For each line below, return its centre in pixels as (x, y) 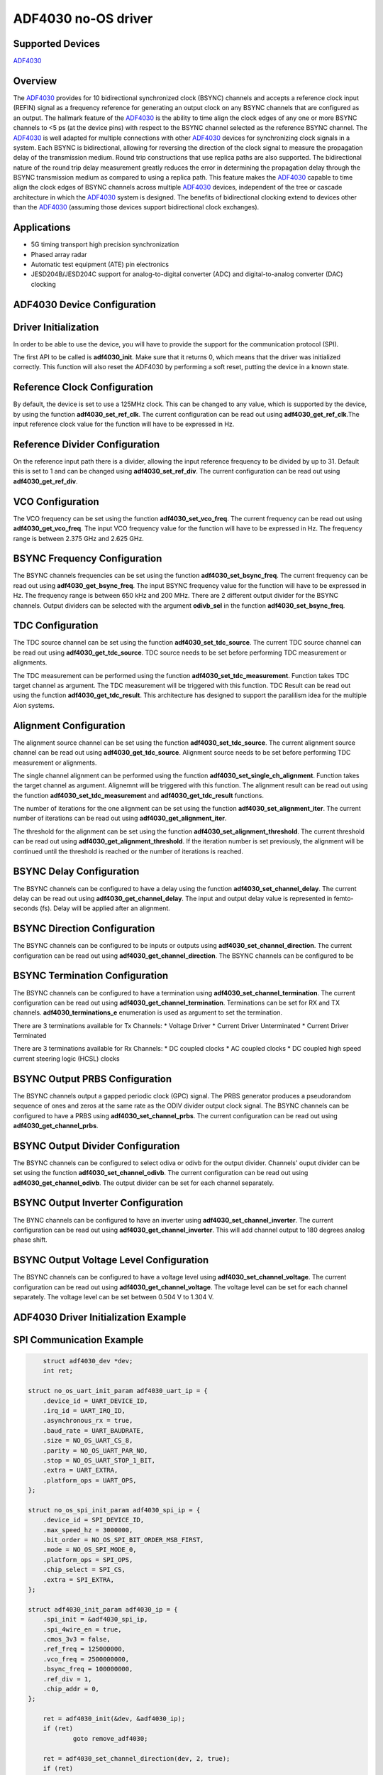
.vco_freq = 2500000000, (86, 1659)
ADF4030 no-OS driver (83, 18)
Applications (42, 228)
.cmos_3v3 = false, (77, 1639)
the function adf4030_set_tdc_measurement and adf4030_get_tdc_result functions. (139, 795)
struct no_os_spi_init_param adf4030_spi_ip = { (114, 1510)
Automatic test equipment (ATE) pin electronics (100, 264)
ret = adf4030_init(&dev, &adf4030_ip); (114, 1719)
